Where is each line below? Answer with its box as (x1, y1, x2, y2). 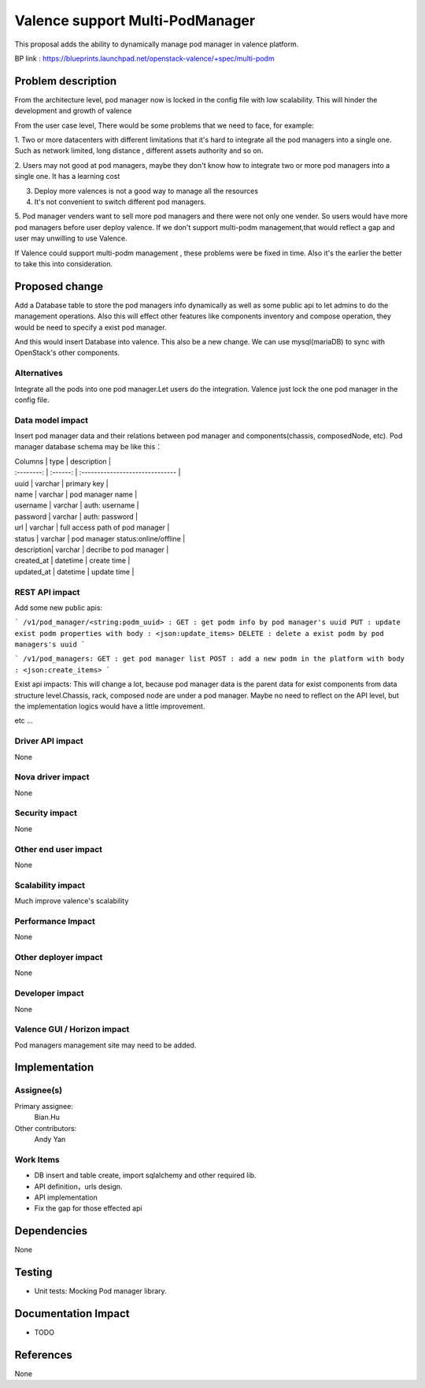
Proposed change (14, 280, 104, 293)
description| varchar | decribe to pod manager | (14, 545, 169, 554)
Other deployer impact (14, 952, 103, 963)
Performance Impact (14, 915, 96, 926)
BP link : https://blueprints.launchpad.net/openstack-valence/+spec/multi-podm (14, 54, 275, 63)
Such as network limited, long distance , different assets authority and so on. (14, 146, 264, 155)
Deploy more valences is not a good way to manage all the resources (34, 186, 259, 195)
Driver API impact (14, 735, 84, 746)
